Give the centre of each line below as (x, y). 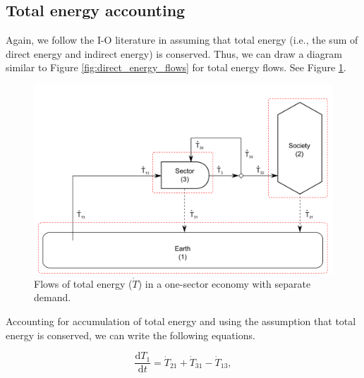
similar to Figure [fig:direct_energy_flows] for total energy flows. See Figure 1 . (176, 67)
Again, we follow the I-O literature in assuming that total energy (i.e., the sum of (182, 40)
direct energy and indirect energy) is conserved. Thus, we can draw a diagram (174, 53)
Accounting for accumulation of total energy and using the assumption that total (181, 321)
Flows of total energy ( (83, 283)
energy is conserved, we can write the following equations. (131, 335)
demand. (53, 297)
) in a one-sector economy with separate (224, 283)
